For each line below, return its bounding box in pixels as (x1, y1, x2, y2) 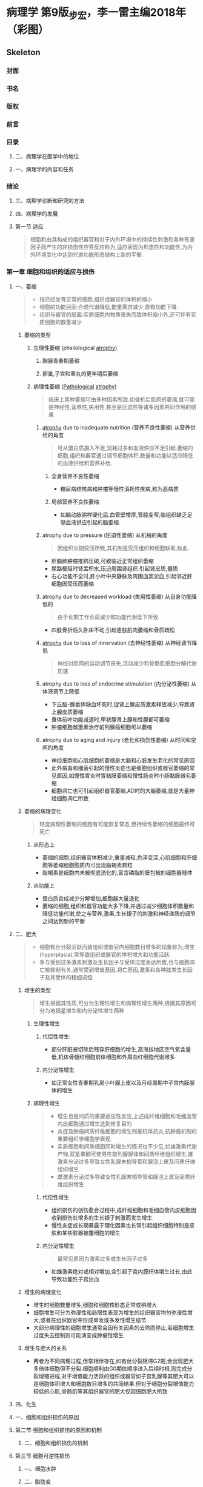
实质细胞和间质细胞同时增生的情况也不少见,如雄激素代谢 (57, 1142, 198, 1150)
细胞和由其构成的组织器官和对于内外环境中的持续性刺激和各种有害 (30, 236, 195, 243)
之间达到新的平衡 (42, 917, 85, 925)
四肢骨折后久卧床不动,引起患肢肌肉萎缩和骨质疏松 (51, 626, 176, 633)
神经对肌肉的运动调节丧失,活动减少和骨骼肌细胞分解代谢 (57, 659, 198, 667)
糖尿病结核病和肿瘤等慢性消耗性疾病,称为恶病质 (60, 485, 179, 492)
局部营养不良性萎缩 (51, 498, 99, 505)
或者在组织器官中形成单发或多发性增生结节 (40, 1316, 147, 1323)
